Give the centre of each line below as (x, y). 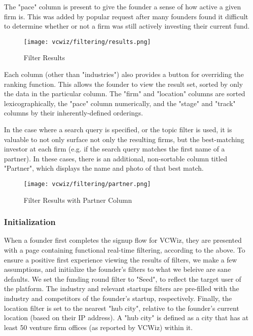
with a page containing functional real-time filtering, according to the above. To (125, 250)
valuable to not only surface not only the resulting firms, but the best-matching (124, 139)
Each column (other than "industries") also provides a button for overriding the (124, 74)
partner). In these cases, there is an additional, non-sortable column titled (116, 158)
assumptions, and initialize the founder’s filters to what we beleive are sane (117, 269)
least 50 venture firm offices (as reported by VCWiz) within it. (98, 327)
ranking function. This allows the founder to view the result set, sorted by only (124, 84)
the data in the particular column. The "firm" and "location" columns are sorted (125, 93)
